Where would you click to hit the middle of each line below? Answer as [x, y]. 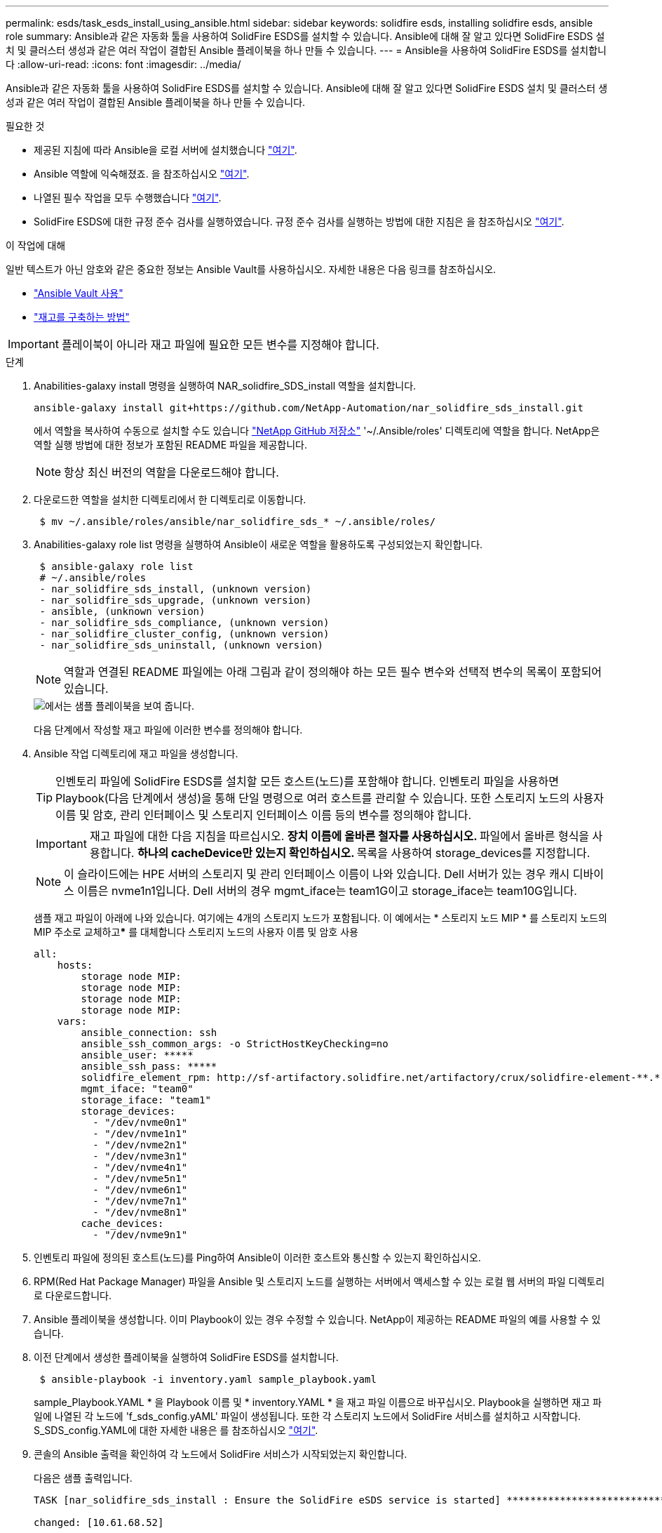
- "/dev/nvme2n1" [140, 1145]
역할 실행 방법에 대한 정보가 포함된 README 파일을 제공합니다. [171, 445]
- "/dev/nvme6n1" [140, 1190]
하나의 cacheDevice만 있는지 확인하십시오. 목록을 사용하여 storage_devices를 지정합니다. [364, 853]
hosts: [75, 965]
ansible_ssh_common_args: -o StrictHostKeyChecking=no [235, 1044]
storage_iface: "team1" [146, 1100]
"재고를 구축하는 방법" [82, 317]
